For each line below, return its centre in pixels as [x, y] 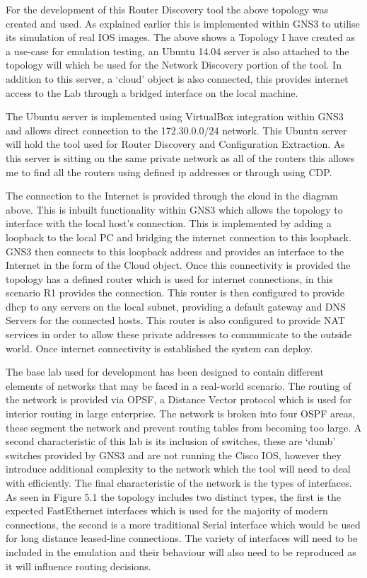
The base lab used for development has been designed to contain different [165, 372]
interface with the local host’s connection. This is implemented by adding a [169, 223]
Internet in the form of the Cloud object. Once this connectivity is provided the [178, 265]
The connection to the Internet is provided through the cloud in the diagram [172, 196]
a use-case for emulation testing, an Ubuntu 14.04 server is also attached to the [177, 51]
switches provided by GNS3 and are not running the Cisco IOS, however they [174, 455]
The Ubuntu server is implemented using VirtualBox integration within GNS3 [175, 116]
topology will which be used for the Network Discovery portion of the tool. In [174, 65]
